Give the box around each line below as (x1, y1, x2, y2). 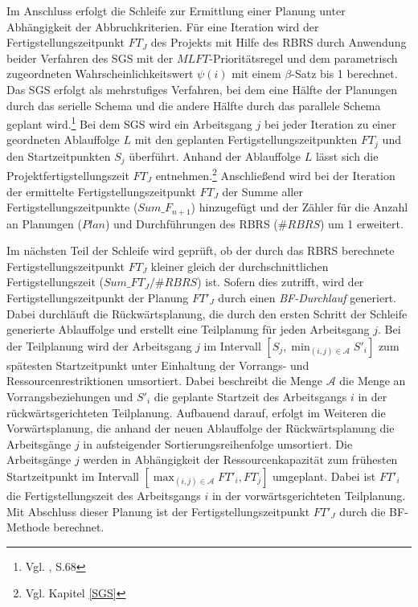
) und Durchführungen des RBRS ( (104, 215, 278, 232)
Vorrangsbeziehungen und (6, 388, 133, 404)
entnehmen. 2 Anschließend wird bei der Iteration (155, 165, 395, 183)
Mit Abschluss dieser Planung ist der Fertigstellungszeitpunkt (6, 502, 310, 519)
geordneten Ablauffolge (6, 131, 120, 148)
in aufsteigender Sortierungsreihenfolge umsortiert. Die (83, 435, 353, 452)
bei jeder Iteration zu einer (264, 115, 396, 132)
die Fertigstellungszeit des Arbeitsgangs (6, 486, 201, 503)
